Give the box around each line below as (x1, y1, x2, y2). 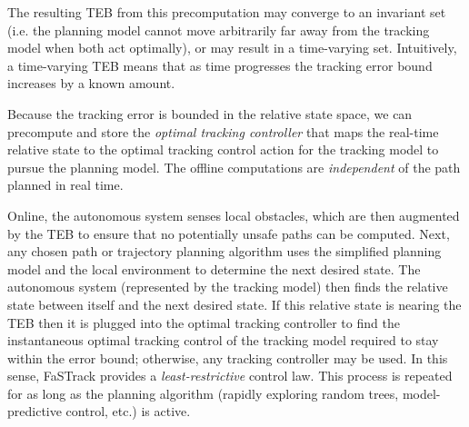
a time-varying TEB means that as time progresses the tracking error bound (7, 55, 433, 74)
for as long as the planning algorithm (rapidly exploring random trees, (7, 383, 399, 402)
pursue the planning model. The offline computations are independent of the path (7, 157, 461, 176)
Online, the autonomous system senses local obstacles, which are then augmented (7, 205, 460, 224)
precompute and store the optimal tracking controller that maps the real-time (7, 122, 439, 141)
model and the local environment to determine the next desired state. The (7, 259, 421, 278)
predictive (7, 402, 62, 421)
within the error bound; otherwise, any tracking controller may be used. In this (7, 348, 448, 367)
